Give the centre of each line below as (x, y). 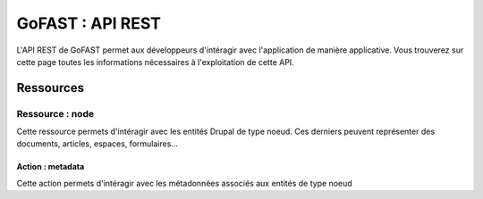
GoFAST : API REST (89, 23)
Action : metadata (51, 167)
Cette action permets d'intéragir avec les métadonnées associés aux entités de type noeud (184, 183)
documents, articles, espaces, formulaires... (97, 144)
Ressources (51, 88)
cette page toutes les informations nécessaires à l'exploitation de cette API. (155, 62)
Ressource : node (55, 113)
